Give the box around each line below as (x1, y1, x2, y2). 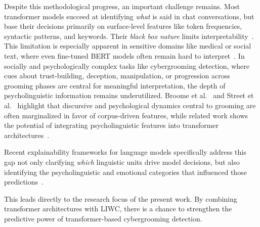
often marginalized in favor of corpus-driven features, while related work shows (4, 110, 248, 120)
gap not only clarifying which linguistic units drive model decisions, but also (4, 156, 240, 167)
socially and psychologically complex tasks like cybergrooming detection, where (4, 60, 249, 71)
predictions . (4, 176, 44, 187)
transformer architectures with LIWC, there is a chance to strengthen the (4, 203, 232, 214)
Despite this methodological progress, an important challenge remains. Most (4, 1, 240, 11)
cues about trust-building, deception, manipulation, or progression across (4, 70, 230, 81)
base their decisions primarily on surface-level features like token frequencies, (4, 21, 242, 31)
